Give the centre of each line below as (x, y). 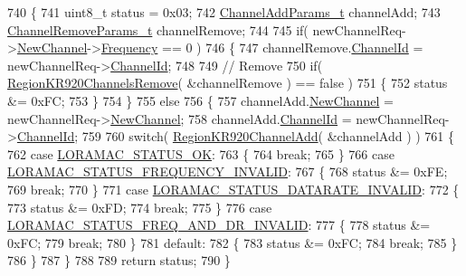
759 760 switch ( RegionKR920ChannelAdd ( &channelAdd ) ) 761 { (268, 136)
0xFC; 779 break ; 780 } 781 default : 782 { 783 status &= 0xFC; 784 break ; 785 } (233, 242)
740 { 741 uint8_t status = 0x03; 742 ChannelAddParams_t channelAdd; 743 (224, 12)
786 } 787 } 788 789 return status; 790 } (119, 260)
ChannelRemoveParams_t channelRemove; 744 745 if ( (158, 29)
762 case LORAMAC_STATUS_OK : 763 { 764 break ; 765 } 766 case (201, 153)
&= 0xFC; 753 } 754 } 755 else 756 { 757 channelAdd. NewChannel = (200, 100)
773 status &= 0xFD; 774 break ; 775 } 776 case (140, 207)
